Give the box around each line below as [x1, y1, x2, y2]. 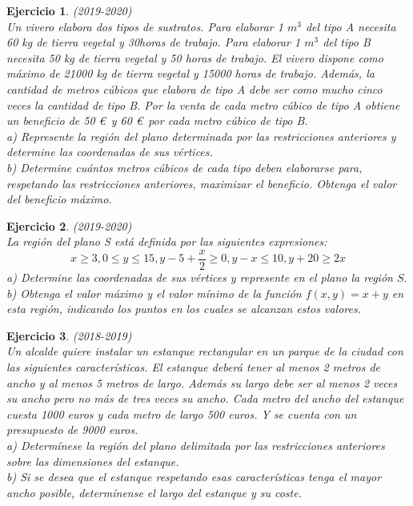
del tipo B [323, 34, 371, 50]
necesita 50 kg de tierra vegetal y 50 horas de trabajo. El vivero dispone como [6, 49, 383, 66]
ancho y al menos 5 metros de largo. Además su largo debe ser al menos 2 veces [6, 374, 398, 391]
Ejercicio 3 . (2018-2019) [6, 327, 132, 343]
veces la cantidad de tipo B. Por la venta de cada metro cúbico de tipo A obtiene [6, 96, 400, 113]
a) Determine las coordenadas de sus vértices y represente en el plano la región [6, 268, 393, 285]
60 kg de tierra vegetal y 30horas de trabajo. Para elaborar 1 [6, 34, 301, 50]
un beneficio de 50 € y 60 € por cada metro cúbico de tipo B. [6, 112, 308, 129]
